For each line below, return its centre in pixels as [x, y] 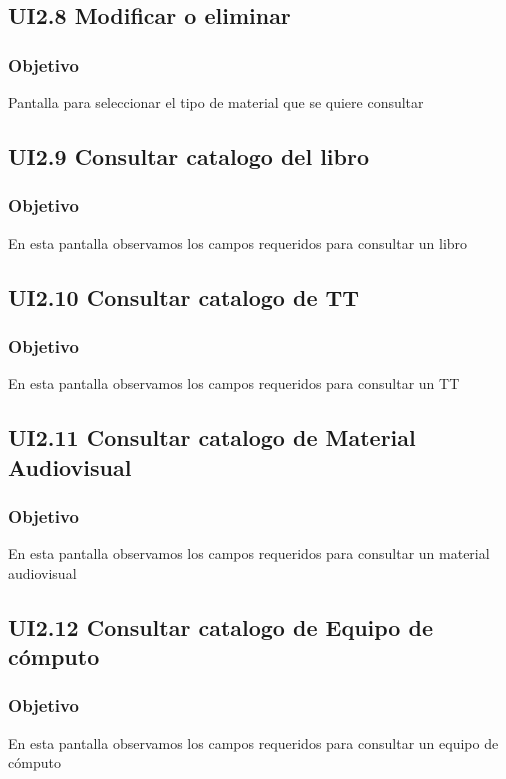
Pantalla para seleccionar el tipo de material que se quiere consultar [216, 102]
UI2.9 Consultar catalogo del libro [188, 155]
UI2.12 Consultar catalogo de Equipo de [220, 626]
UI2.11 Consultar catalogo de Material [212, 437]
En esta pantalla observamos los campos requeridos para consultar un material [249, 553]
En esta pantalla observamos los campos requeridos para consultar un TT [234, 383]
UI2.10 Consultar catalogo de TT [184, 296]
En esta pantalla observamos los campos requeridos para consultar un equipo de [253, 742]
